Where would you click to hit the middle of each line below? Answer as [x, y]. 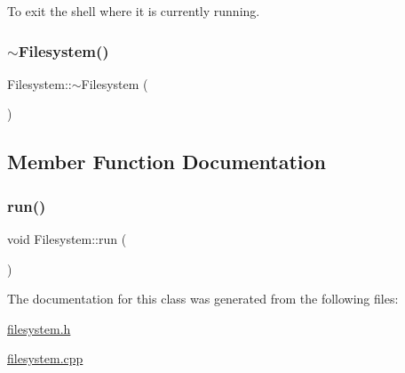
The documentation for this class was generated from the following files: [203, 299]
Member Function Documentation [167, 162]
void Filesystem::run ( [67, 239]
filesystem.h [39, 328]
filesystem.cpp [45, 358]
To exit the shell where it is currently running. [134, 11]
